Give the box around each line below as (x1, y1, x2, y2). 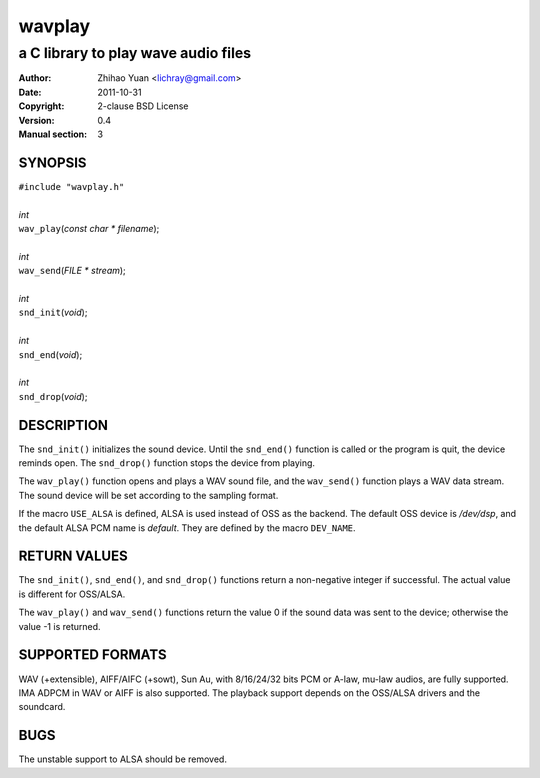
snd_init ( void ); (18, 306, 88, 319)
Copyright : (18, 100, 65, 112)
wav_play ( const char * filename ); (18, 223, 160, 235)
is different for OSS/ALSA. (18, 588, 126, 600)
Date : (18, 86, 42, 98)
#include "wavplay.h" (18, 181, 125, 192)
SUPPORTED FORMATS (18, 646, 167, 664)
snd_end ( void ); (18, 348, 83, 360)
